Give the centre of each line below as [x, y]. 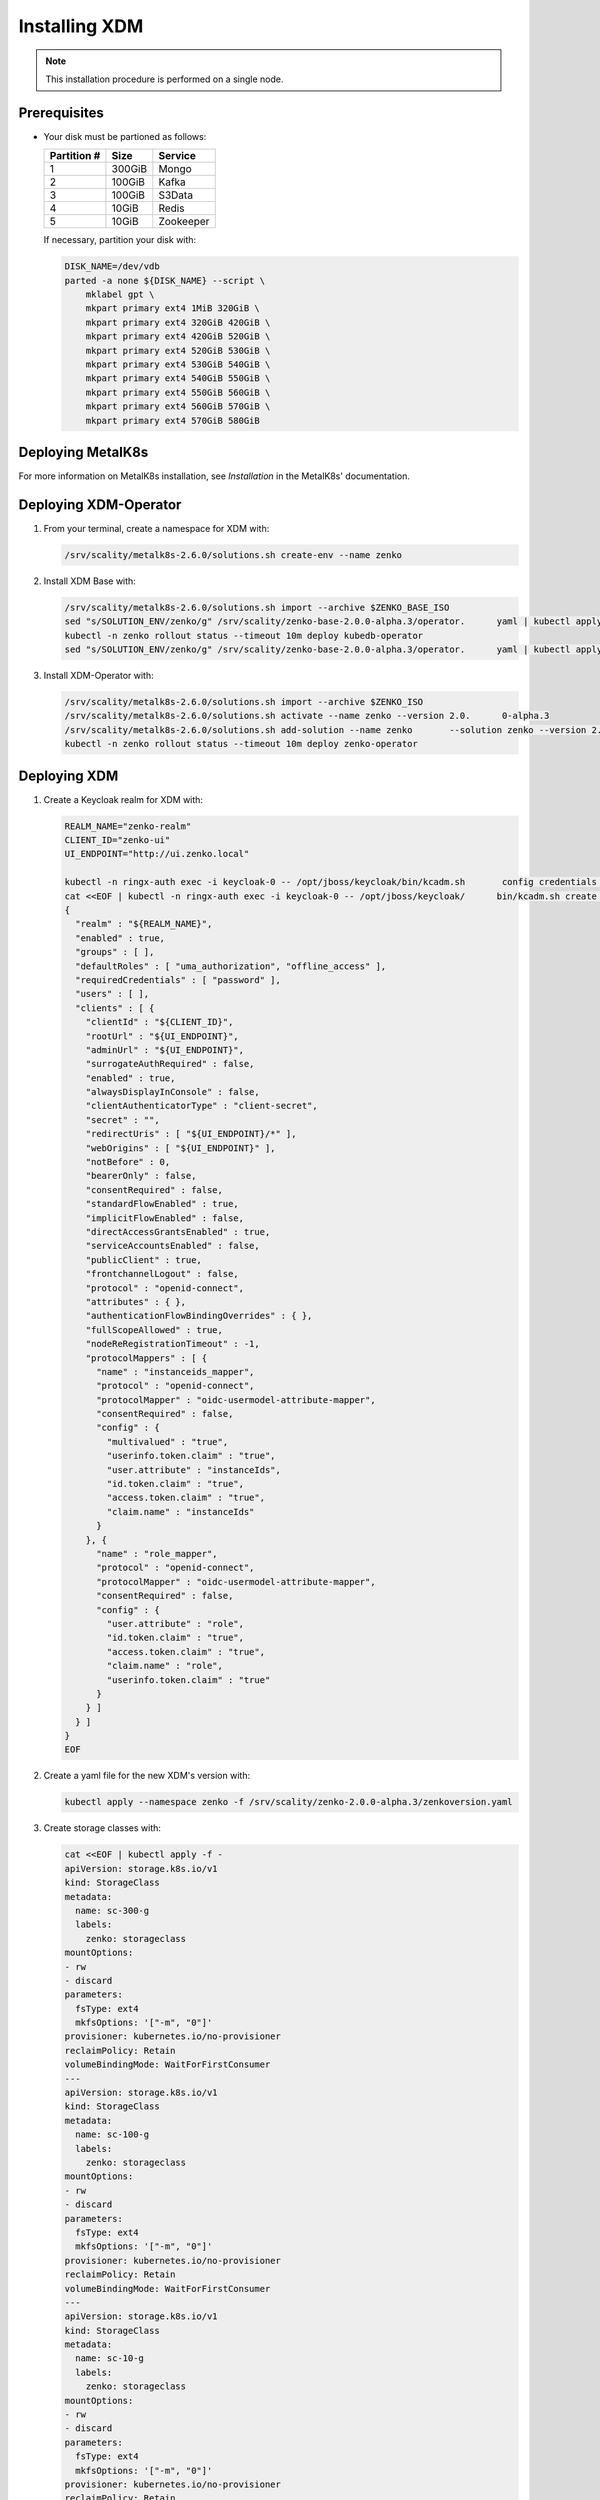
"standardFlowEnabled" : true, [162, 1204]
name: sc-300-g [112, 1910]
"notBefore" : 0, [128, 1162]
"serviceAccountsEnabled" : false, [172, 1246]
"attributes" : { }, [136, 1301]
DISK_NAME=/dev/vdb [112, 266]
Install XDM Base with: [90, 581]
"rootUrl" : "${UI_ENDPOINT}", [162, 1036]
